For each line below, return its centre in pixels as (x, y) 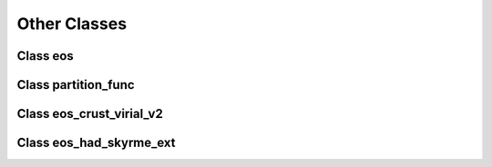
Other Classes (72, 24)
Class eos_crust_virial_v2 (90, 114)
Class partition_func (76, 85)
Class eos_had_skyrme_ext (97, 143)
